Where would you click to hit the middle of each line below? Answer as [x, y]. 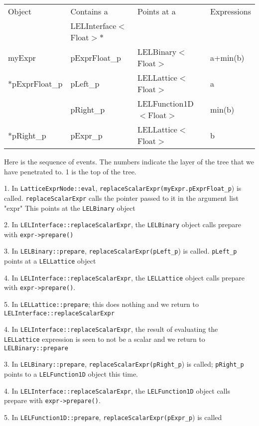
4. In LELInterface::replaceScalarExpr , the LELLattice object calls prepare [125, 277]
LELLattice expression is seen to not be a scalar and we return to [105, 339]
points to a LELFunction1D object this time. [71, 374]
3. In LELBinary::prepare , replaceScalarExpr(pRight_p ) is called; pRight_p [124, 364]
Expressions [231, 11]
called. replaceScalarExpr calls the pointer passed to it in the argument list [121, 198]
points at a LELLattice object [50, 261]
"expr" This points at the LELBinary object [70, 208]
